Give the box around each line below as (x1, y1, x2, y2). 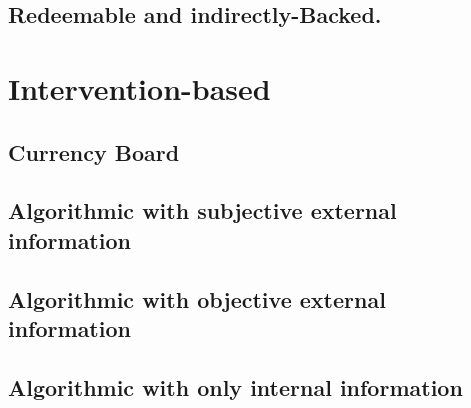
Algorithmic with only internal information (8, 371, 463, 402)
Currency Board (8, 136, 180, 167)
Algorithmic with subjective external (8, 195, 397, 226)
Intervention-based (8, 67, 271, 108)
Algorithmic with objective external (8, 283, 386, 314)
